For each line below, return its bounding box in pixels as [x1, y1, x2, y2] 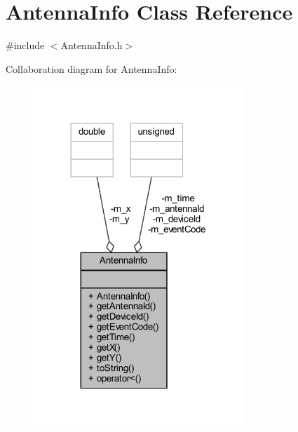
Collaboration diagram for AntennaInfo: [6, 61, 177, 76]
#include [6, 38, 45, 53]
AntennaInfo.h [60, 38, 123, 53]
